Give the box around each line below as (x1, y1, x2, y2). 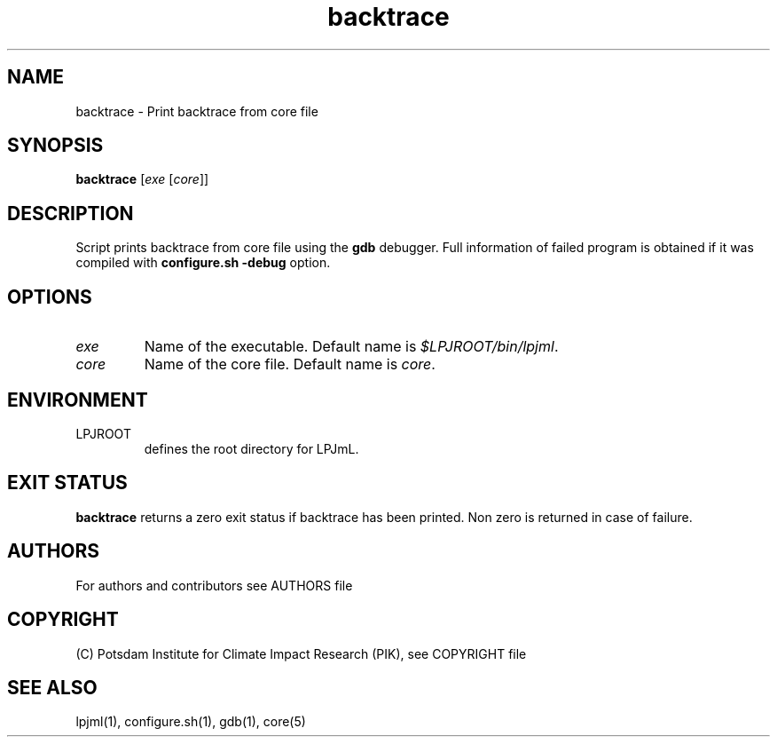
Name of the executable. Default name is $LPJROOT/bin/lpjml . (144, 337, 559, 356)
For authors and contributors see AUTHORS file (75, 577, 353, 593)
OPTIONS (7, 285, 92, 308)
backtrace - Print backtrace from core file (75, 103, 318, 119)
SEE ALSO (7, 676, 98, 699)
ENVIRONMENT (7, 388, 148, 411)
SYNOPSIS (7, 134, 104, 157)
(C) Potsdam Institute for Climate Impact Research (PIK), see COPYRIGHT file (75, 645, 527, 661)
